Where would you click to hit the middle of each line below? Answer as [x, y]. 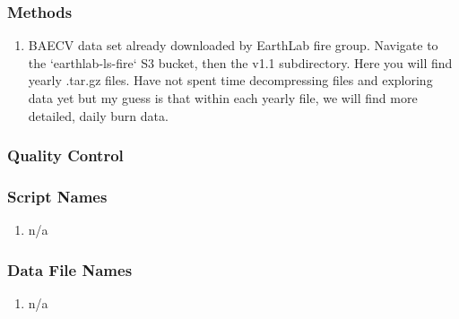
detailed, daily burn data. [98, 115]
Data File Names [70, 269]
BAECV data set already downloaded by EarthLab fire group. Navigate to [233, 45]
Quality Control [65, 155]
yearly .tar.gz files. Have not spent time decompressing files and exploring [230, 80]
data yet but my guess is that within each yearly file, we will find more [223, 98]
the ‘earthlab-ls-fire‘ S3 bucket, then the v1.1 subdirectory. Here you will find [240, 62]
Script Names [57, 196]
